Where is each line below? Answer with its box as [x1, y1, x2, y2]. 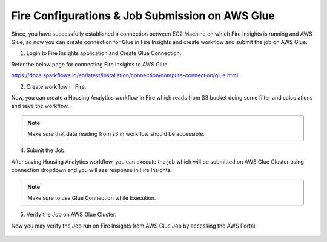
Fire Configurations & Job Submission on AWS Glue [11, 9, 276, 22]
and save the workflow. [11, 103, 70, 110]
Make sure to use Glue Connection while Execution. [27, 194, 156, 202]
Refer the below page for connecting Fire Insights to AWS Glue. [11, 60, 170, 68]
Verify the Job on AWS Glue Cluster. [26, 211, 117, 218]
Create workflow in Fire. [26, 83, 87, 90]
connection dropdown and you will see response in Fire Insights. [11, 167, 172, 174]
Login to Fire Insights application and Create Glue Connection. [26, 49, 182, 57]
